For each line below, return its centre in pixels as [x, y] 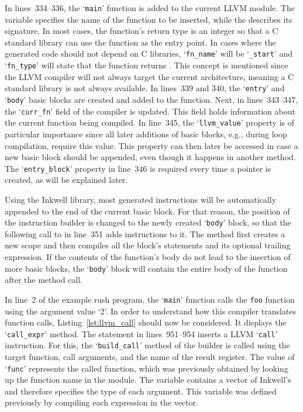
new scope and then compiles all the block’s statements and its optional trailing [148, 245]
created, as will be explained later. [66, 180]
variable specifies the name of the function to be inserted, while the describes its [149, 19]
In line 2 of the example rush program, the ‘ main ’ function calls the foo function [150, 299]
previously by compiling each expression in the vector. [101, 402]
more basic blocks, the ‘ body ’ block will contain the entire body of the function [146, 268]
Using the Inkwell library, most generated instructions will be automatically [141, 199]
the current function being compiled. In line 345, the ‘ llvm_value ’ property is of [149, 122]
